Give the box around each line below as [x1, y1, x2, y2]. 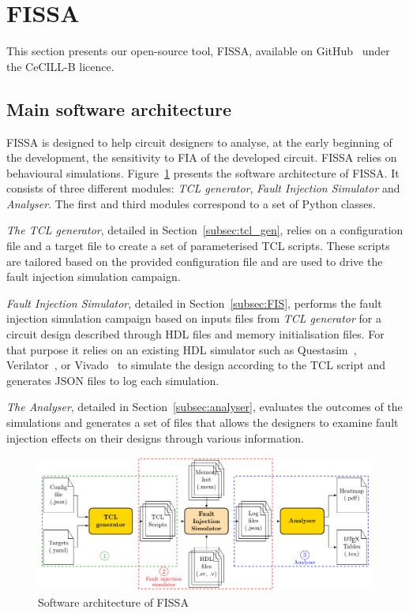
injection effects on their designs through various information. [6, 429, 304, 446]
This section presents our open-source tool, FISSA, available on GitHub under [6, 43, 390, 59]
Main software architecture [6, 96, 231, 121]
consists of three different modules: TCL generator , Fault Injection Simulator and [6, 180, 400, 196]
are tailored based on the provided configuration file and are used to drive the [6, 252, 383, 269]
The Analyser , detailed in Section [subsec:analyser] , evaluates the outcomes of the [6, 398, 403, 415]
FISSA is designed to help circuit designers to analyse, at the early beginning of [6, 133, 392, 150]
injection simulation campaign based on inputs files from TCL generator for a [6, 310, 381, 327]
